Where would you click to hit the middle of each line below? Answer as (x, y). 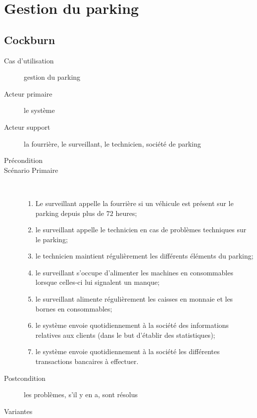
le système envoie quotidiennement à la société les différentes (128, 351)
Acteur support (27, 127)
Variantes (18, 411)
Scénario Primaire (31, 170)
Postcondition (25, 378)
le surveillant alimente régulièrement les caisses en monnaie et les (134, 299)
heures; (126, 213)
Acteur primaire (28, 93)
